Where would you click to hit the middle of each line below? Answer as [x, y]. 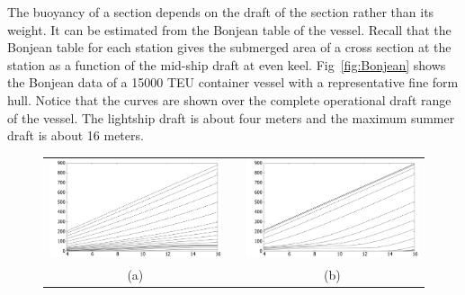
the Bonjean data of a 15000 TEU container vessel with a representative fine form [233, 82]
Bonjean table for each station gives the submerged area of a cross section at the [229, 47]
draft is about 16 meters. [76, 135]
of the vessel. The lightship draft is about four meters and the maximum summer [231, 117]
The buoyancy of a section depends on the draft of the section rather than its [221, 12]
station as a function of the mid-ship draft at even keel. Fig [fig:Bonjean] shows [227, 64]
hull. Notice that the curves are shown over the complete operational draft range [229, 99]
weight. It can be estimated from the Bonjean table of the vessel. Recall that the [229, 29]
